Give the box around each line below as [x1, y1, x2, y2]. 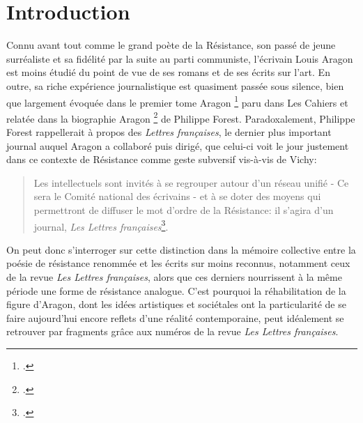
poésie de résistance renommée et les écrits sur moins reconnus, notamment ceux [6, 256, 350, 270]
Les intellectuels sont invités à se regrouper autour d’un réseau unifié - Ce [33, 175, 349, 190]
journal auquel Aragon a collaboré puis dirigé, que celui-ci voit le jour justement [6, 138, 349, 153]
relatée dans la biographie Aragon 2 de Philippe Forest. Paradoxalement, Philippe [6, 109, 355, 125]
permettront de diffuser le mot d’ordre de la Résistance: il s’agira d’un [33, 202, 334, 217]
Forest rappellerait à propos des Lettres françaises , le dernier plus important [6, 125, 332, 139]
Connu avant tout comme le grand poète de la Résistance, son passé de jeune [6, 38, 336, 52]
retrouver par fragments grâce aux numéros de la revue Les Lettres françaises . [6, 324, 339, 339]
